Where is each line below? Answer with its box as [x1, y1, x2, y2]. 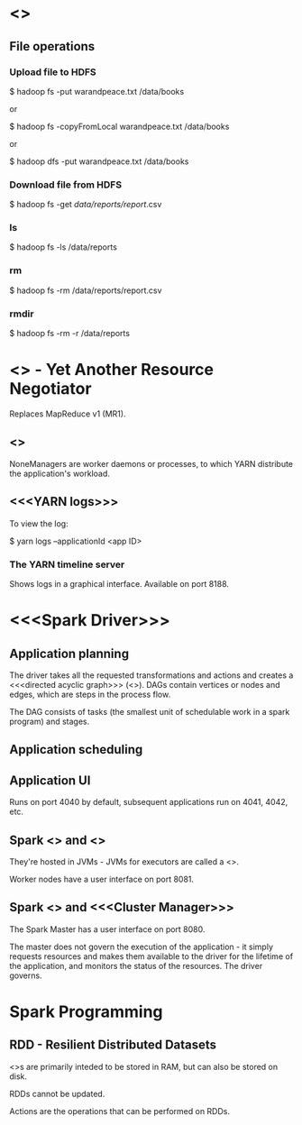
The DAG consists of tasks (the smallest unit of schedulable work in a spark [9, 706, 290, 717]
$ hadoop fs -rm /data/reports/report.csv [9, 285, 162, 296]
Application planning [9, 645, 129, 661]
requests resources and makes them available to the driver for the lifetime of [9, 950, 294, 962]
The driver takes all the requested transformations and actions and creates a [9, 670, 294, 681]
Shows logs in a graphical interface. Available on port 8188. [9, 578, 230, 589]
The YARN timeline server [9, 558, 125, 571]
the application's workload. [9, 468, 111, 479]
